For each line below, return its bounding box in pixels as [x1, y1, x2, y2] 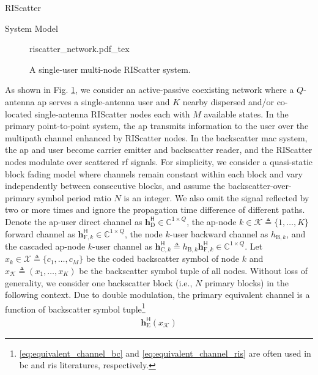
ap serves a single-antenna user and [37, 95, 170, 108]
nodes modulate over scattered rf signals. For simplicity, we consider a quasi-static [5, 155, 313, 168]
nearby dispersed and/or [182, 95, 274, 108]
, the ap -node [187, 215, 237, 228]
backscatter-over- [227, 179, 292, 192]
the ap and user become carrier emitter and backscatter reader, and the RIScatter [5, 143, 312, 156]
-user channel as [92, 239, 152, 252]
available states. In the [204, 107, 289, 120]
